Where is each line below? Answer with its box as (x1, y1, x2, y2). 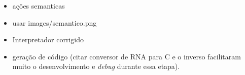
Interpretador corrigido (12, 34, 84, 45)
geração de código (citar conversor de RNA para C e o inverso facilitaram (12, 51, 241, 61)
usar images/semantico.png (12, 17, 97, 28)
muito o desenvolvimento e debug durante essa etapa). (12, 61, 180, 71)
